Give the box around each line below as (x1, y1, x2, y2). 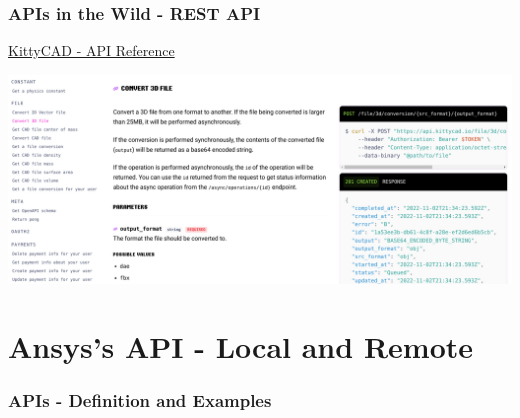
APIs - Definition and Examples (8, 388, 272, 413)
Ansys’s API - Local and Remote (8, 326, 473, 367)
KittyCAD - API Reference (8, 40, 175, 61)
